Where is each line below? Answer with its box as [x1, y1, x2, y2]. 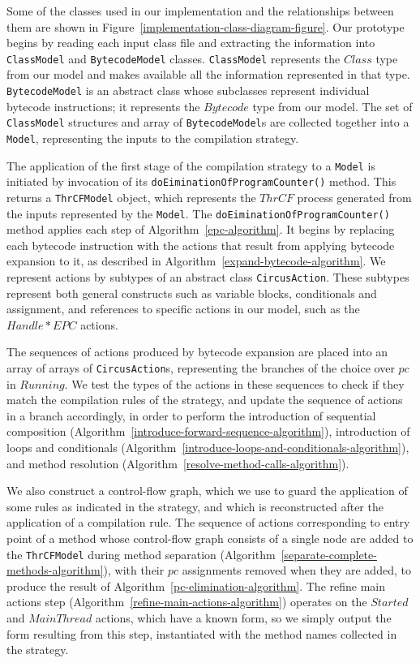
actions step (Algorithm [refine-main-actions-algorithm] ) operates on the [6, 593, 367, 610]
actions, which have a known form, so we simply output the [95, 609, 392, 626]
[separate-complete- [281, 545, 377, 562]
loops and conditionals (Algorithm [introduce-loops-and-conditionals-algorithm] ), [6, 439, 409, 456]
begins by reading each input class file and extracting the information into [6, 34, 375, 51]
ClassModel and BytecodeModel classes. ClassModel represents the [6, 50, 341, 67]
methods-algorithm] [6, 562, 104, 579]
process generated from [297, 188, 412, 205]
